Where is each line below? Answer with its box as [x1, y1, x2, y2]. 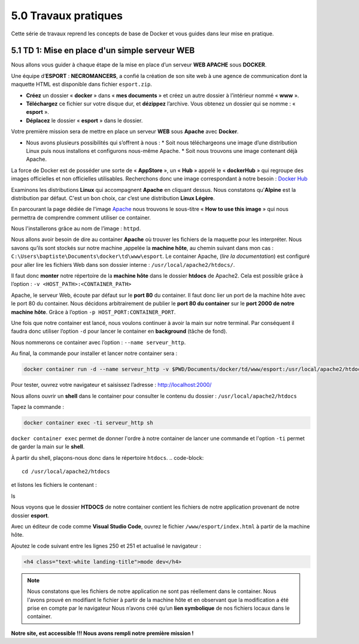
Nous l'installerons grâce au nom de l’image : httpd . [11, 225, 141, 232]
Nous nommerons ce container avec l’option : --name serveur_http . [11, 339, 186, 346]
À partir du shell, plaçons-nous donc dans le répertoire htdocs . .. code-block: [11, 454, 204, 461]
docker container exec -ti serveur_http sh [23, 419, 154, 426]
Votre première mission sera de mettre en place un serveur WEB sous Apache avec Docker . [11, 128, 239, 135]
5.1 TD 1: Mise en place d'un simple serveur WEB [11, 46, 195, 56]
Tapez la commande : [11, 403, 65, 410]
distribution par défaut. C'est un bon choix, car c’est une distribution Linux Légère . [11, 194, 215, 201]
